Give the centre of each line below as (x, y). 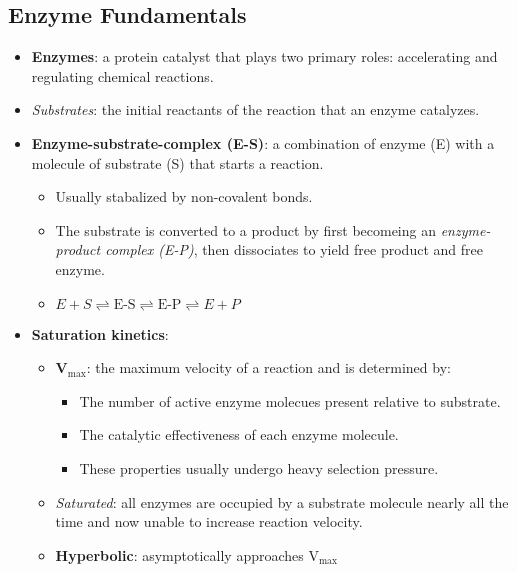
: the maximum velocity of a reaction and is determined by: (268, 367)
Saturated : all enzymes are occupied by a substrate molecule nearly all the (282, 501)
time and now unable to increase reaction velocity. (209, 521)
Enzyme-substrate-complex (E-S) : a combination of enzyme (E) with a (263, 142)
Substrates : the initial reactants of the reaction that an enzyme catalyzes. (255, 109)
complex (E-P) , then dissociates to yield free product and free (294, 249)
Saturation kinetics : (100, 333)
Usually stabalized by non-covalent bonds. (184, 196)
